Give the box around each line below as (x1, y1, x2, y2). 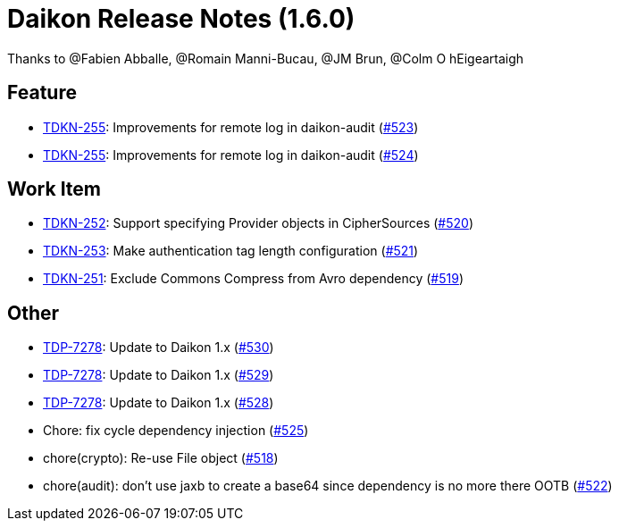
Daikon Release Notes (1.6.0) (7, 4, 356, 34)
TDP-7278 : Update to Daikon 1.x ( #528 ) (43, 395, 274, 411)
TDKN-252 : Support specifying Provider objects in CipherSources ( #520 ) (43, 215, 474, 231)
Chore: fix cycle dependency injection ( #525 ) (43, 423, 309, 439)
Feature (7, 81, 77, 105)
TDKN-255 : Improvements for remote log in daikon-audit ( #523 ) (43, 119, 419, 135)
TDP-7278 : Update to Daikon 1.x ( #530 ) (43, 339, 274, 356)
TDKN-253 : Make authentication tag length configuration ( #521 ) (43, 243, 419, 259)
